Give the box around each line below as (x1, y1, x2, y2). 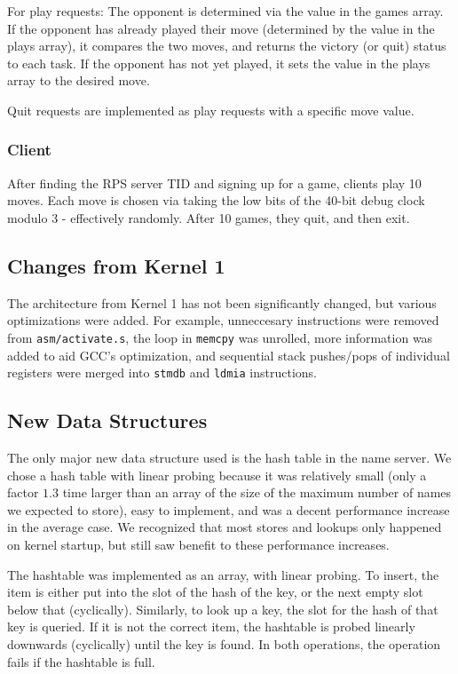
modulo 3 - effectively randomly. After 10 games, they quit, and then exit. (7, 208, 410, 226)
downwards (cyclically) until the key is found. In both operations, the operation (7, 635, 441, 653)
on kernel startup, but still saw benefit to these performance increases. (7, 535, 390, 554)
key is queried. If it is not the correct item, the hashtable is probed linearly (7, 617, 415, 636)
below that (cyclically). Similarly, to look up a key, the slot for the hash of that (7, 599, 438, 618)
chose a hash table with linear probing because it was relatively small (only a (7, 465, 427, 484)
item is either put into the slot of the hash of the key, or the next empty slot (7, 583, 423, 601)
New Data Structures (7, 407, 208, 434)
